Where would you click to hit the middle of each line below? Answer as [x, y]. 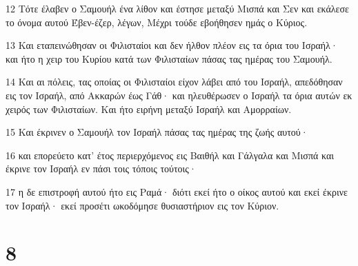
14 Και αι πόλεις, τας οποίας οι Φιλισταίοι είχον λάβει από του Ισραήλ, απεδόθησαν [174, 82]
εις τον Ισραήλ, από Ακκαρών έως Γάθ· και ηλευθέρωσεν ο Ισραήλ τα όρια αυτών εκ [179, 95]
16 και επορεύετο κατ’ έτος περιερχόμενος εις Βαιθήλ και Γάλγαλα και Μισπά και [170, 155]
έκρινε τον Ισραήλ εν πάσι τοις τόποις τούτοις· [101, 168]
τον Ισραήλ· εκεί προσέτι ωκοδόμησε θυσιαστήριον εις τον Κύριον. [142, 205]
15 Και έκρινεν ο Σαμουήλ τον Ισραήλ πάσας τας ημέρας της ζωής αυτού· [157, 132]
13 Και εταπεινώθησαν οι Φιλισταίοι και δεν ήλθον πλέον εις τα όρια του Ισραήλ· [172, 45]
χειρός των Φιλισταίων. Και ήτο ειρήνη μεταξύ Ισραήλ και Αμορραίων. [149, 109]
